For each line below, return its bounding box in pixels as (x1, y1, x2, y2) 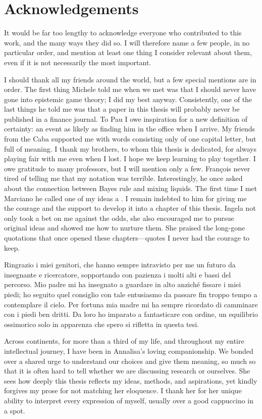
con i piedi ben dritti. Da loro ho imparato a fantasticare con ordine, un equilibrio (4, 309, 258, 319)
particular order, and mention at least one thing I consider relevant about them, (4, 47, 252, 58)
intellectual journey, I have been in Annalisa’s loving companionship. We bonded (4, 345, 253, 356)
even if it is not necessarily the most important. (4, 57, 151, 67)
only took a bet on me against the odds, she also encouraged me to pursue (4, 212, 234, 223)
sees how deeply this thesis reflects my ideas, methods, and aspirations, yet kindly (4, 375, 257, 386)
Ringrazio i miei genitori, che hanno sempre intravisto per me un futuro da (4, 259, 236, 270)
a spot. (4, 405, 25, 415)
